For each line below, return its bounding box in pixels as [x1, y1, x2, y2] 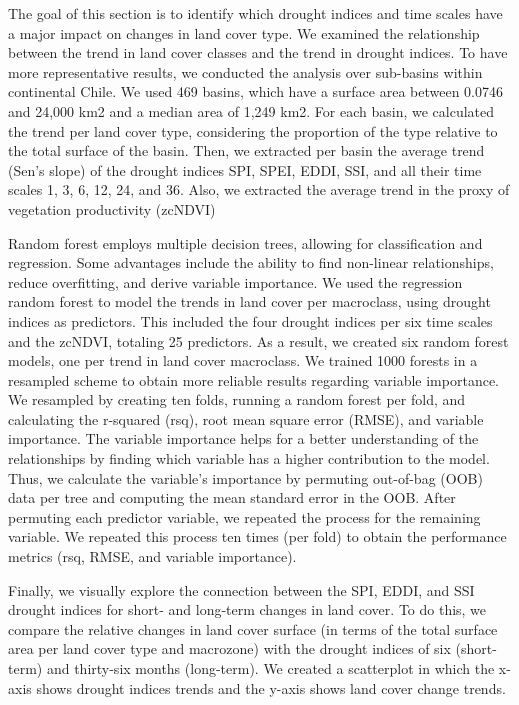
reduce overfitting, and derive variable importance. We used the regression [8, 271, 463, 292]
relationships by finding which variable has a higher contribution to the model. [8, 448, 490, 469]
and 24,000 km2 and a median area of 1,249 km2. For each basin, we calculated [8, 100, 495, 121]
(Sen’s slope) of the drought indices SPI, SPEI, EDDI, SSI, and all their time [8, 159, 482, 180]
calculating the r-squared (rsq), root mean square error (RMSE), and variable [8, 408, 484, 429]
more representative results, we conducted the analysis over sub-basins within [8, 61, 483, 82]
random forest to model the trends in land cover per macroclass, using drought [8, 291, 491, 312]
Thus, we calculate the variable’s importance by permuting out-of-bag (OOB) [8, 467, 483, 488]
